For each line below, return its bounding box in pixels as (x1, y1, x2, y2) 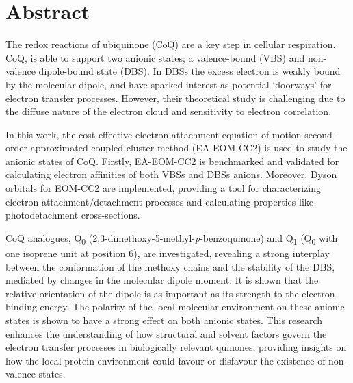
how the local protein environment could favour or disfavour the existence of (5, 353, 326, 367)
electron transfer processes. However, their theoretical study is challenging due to (5, 90, 345, 105)
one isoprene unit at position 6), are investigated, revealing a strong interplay (5, 245, 330, 260)
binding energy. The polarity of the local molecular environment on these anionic (5, 299, 345, 314)
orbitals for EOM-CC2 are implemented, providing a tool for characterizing (5, 181, 322, 195)
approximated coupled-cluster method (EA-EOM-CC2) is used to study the (30, 140, 348, 155)
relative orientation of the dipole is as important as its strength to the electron (5, 286, 335, 300)
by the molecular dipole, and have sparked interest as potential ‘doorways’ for (5, 77, 332, 91)
